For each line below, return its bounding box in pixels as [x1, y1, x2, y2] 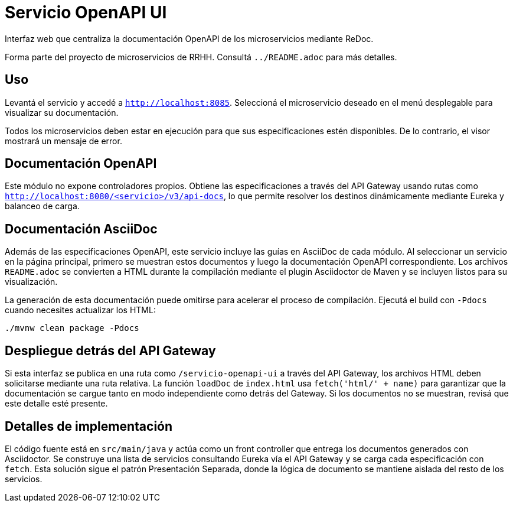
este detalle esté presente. [5, 398, 108, 409]
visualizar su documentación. [5, 107, 119, 118]
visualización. [5, 277, 58, 287]
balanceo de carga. [5, 201, 80, 212]
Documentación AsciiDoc [5, 221, 158, 236]
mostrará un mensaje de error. [5, 135, 122, 146]
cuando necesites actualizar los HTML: [5, 305, 156, 316]
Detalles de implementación [5, 418, 173, 434]
